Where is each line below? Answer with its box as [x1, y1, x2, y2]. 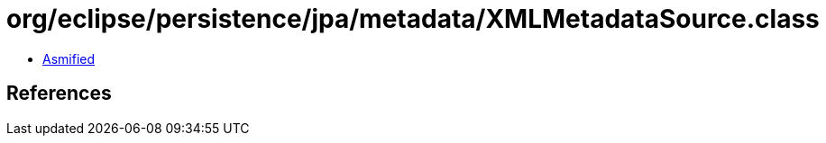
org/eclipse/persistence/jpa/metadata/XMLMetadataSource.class [6, 4, 820, 34]
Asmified [42, 50, 96, 67]
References [6, 82, 112, 105]
